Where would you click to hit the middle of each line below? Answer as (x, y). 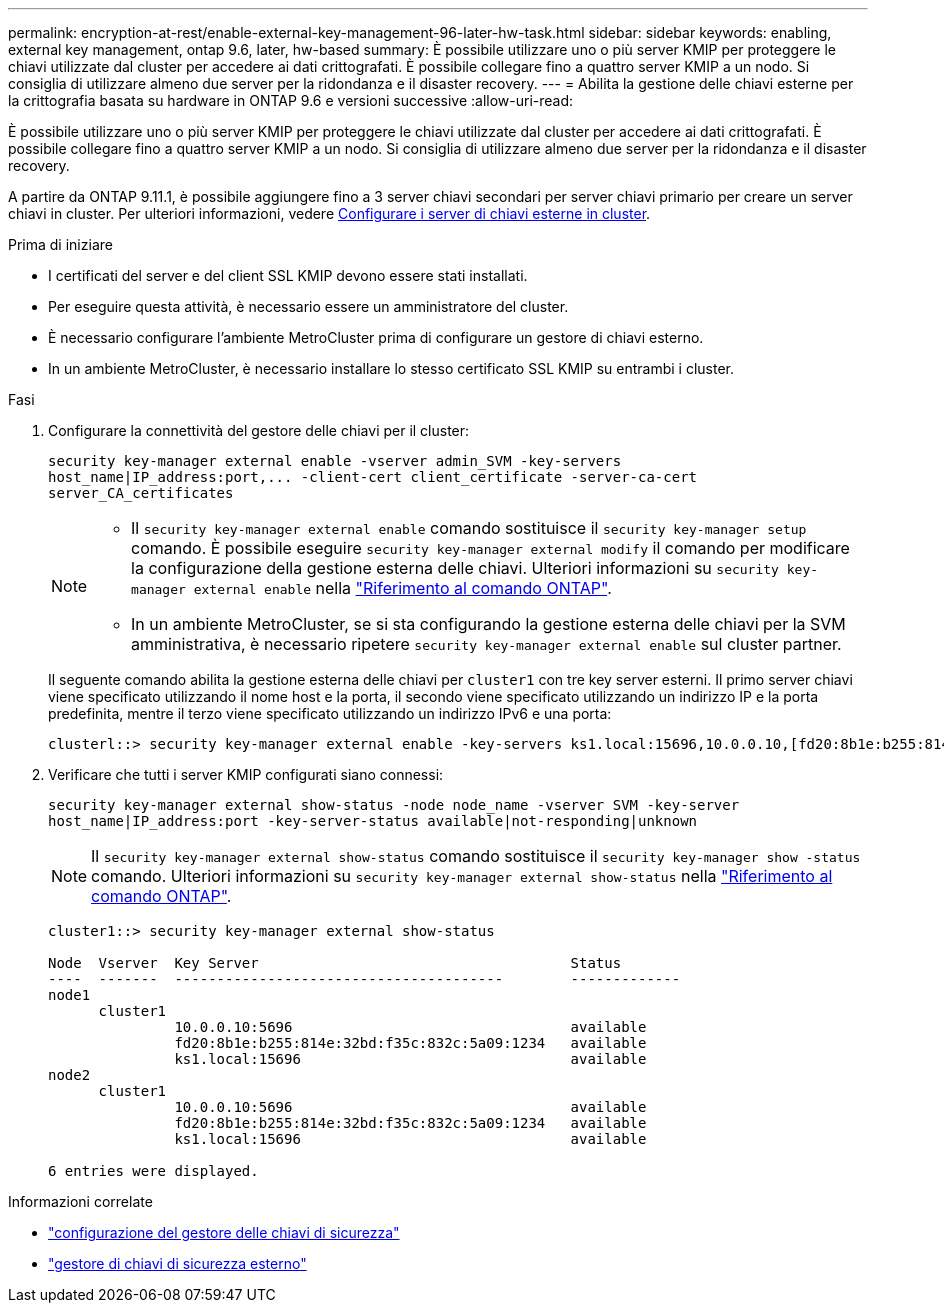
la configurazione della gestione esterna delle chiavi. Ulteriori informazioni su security (455, 568)
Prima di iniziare (60, 244)
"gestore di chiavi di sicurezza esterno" (177, 1263)
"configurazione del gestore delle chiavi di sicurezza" (224, 1232)
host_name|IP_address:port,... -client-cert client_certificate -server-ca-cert (373, 477)
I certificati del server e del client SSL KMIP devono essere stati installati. (288, 275)
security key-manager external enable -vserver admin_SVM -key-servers (335, 461)
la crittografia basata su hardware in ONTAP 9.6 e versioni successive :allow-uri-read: (291, 100)
